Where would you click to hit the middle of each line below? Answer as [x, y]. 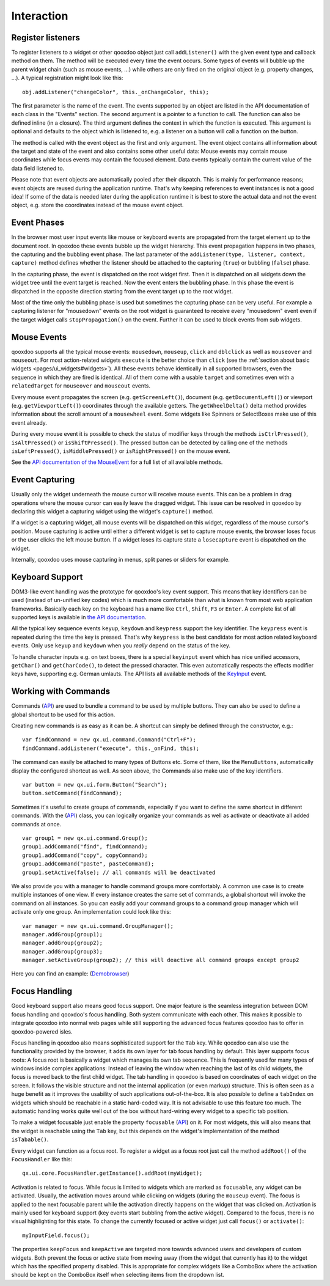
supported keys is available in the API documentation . [79, 617]
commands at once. [36, 824]
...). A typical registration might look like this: [67, 78]
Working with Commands [61, 692]
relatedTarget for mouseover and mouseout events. [81, 386]
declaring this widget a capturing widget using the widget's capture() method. [112, 512]
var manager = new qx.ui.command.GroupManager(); [98, 926]
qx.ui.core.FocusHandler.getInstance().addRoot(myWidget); [112, 1173]
